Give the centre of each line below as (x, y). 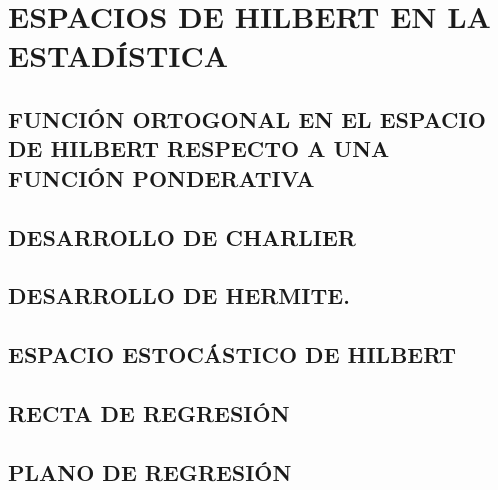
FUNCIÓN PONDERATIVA (161, 177)
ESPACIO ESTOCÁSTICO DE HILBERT (232, 354)
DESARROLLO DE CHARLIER (182, 236)
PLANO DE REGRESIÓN (150, 471)
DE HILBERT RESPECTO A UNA (199, 148)
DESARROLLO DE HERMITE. (179, 295)
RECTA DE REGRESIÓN (149, 412)
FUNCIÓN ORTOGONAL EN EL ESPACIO (247, 118)
